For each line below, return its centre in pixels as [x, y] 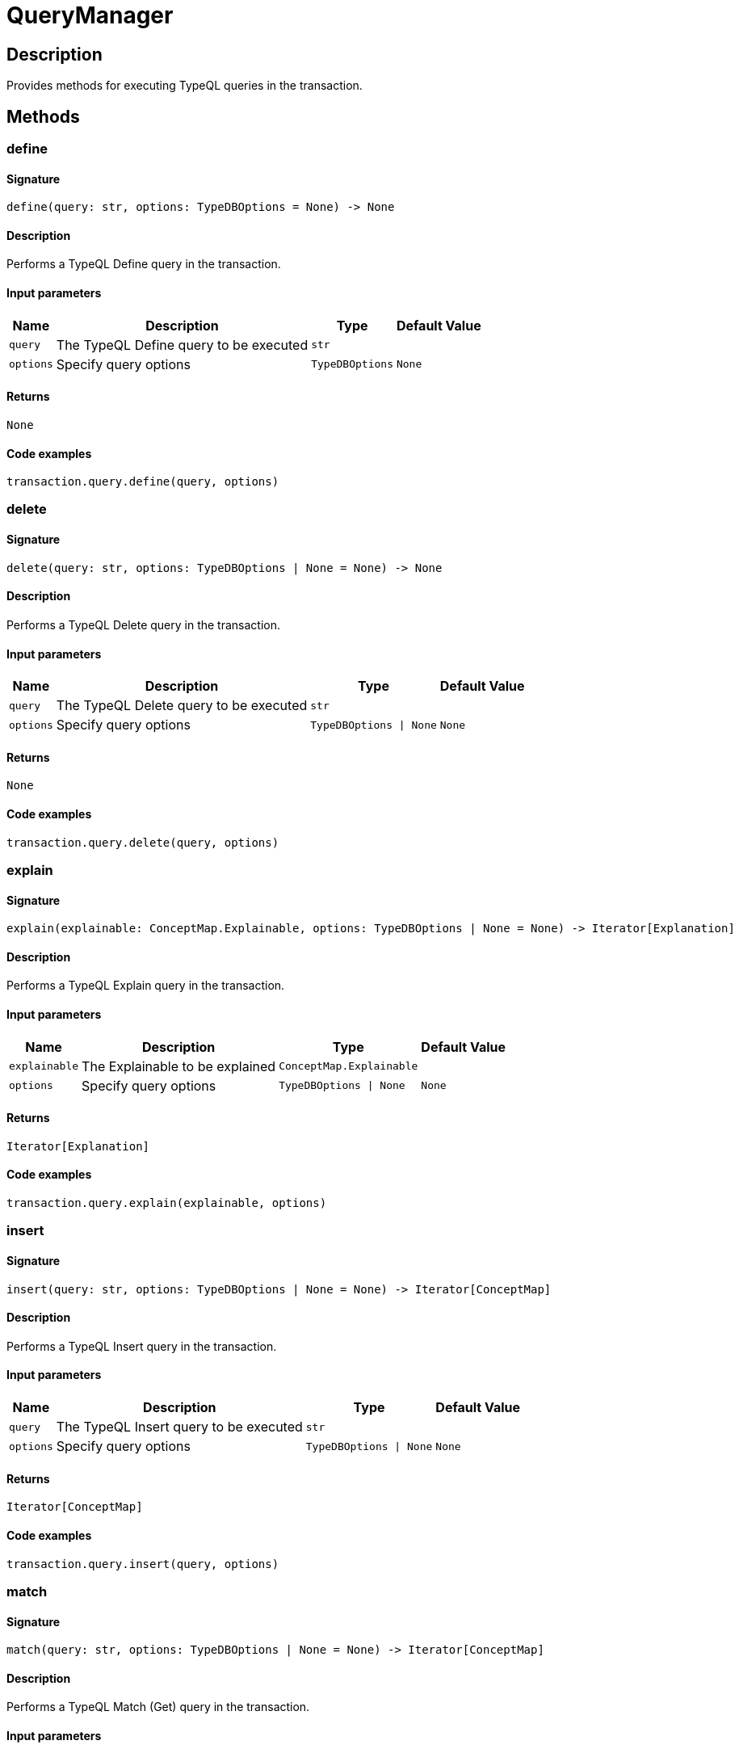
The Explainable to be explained [179, 1066]
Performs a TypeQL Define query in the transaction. [144, 264]
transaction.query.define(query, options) [143, 482]
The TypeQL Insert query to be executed [179, 1427]
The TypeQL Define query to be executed [182, 345]
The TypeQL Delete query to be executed [182, 706]
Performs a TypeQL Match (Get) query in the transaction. [158, 1707]
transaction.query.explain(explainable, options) [167, 1203]
